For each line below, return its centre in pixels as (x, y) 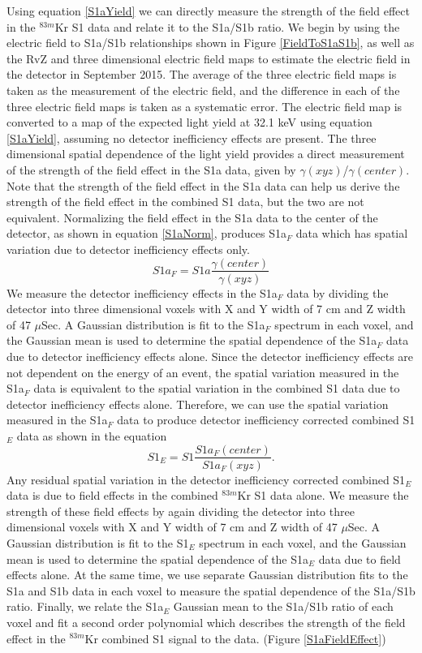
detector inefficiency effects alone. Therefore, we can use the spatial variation (198, 404)
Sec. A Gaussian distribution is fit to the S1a (153, 324)
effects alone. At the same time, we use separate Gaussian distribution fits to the (207, 575)
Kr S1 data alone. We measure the (323, 495)
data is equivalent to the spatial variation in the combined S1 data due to (217, 388)
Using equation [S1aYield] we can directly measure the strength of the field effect (208, 11)
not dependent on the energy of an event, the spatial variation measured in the (203, 372)
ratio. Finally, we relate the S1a (85, 606)
